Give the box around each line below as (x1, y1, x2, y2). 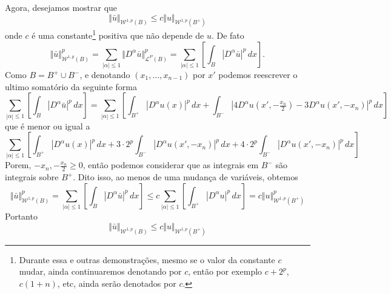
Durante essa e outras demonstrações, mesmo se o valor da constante (19, 253, 275, 266)
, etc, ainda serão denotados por (57, 276, 176, 289)
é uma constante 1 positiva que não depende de (32, 27, 204, 42)
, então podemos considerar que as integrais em (82, 158, 259, 171)
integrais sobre (5, 171, 59, 183)
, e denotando (79, 68, 130, 81)
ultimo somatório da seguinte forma (5, 80, 138, 93)
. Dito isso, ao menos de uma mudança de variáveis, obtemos (73, 171, 298, 183)
